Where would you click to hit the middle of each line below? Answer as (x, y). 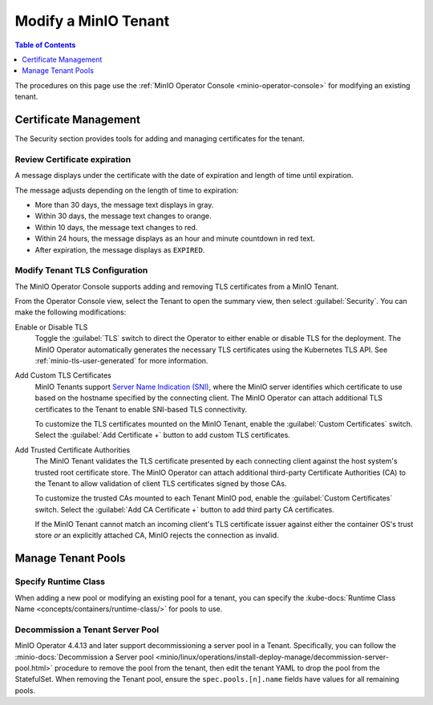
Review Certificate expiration (73, 159)
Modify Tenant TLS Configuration (81, 270)
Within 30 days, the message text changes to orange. (123, 216)
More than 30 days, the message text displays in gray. (124, 205)
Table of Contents (45, 45)
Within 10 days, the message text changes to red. (116, 227)
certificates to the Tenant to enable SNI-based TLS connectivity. (141, 409)
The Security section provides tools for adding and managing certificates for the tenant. (160, 139)
